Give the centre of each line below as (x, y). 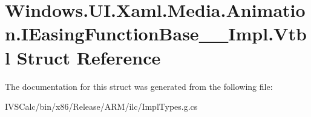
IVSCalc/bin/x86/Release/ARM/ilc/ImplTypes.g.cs (101, 106)
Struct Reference (89, 57)
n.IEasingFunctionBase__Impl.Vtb (156, 33)
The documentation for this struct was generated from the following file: (139, 86)
